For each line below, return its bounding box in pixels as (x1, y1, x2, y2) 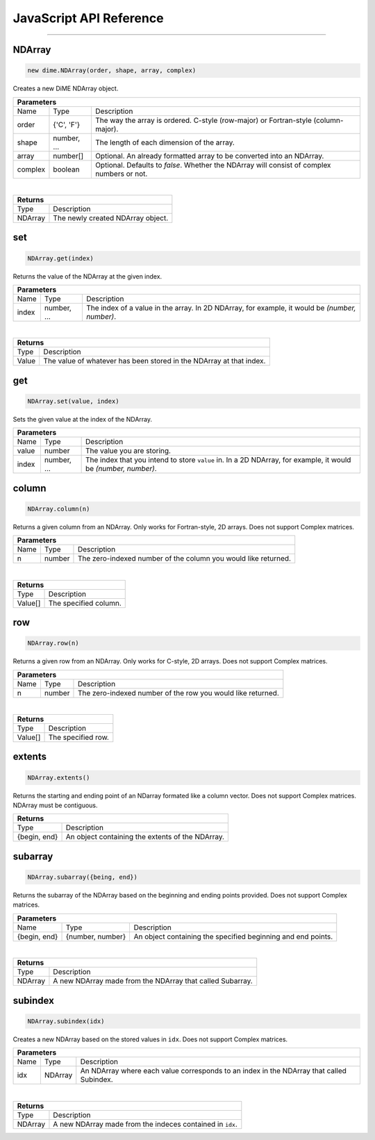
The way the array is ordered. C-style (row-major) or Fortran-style (94, 115, 312, 125)
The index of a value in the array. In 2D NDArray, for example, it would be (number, (85, 303, 356, 313)
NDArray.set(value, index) (27, 397, 119, 405)
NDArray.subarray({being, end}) (27, 873, 138, 882)
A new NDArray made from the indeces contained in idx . (53, 1119, 237, 1129)
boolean (53, 164, 80, 174)
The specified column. (48, 598, 122, 608)
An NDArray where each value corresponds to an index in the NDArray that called (80, 1066, 347, 1076)
